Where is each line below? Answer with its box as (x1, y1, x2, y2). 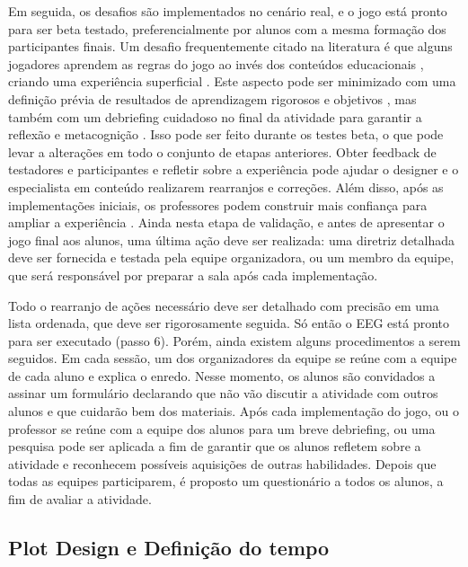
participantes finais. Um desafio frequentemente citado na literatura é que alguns (8, 37, 453, 56)
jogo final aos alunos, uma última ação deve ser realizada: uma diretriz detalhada (8, 230, 455, 249)
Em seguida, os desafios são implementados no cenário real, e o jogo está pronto (8, 2, 447, 20)
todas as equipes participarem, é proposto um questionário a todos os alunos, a (8, 472, 444, 491)
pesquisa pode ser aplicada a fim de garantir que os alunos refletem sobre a (8, 437, 421, 456)
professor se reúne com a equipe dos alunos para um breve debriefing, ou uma (8, 419, 436, 438)
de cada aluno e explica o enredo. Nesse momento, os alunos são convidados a (8, 366, 436, 385)
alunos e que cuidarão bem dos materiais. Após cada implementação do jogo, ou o (8, 402, 460, 421)
